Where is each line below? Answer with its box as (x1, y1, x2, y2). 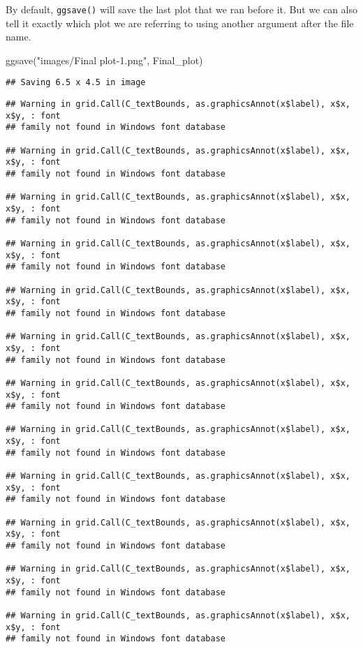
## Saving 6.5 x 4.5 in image (6, 77, 146, 88)
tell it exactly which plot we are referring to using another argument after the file (6, 15, 354, 30)
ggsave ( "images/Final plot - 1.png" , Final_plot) (6, 52, 203, 67)
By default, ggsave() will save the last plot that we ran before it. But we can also (6, 2, 358, 16)
